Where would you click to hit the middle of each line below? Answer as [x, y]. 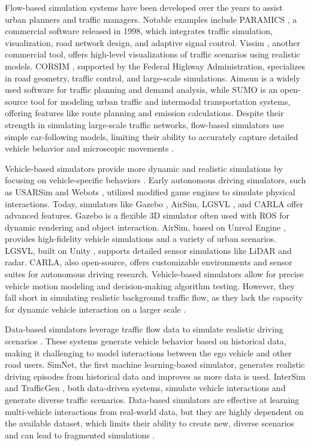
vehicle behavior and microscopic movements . [90, 148]
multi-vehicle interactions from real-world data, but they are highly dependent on [154, 411]
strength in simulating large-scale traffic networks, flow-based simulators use [144, 124]
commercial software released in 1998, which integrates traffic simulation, [139, 31]
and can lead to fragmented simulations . [80, 435]
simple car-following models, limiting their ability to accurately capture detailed [152, 136]
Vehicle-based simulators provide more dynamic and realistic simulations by [144, 168]
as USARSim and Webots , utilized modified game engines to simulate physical [150, 191]
